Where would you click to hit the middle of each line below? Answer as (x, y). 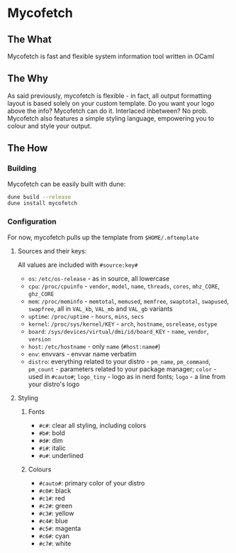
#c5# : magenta (60, 528)
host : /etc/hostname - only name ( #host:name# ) (94, 346)
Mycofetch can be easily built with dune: (67, 184)
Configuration (32, 221)
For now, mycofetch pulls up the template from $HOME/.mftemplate (103, 237)
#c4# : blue (54, 520)
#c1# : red (52, 498)
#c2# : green (56, 505)
